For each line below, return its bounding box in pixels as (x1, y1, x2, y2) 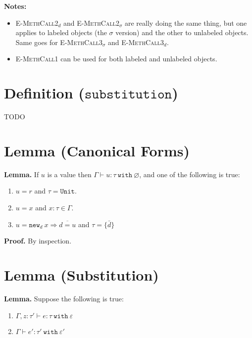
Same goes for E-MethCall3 (15, 37, 103, 47)
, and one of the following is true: (139, 169, 240, 179)
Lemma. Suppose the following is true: (4, 293, 124, 303)
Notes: (4, 1, 27, 11)
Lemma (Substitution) (4, 264, 159, 285)
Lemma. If (4, 169, 39, 179)
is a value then (47, 169, 92, 179)
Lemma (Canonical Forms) (4, 140, 190, 160)
